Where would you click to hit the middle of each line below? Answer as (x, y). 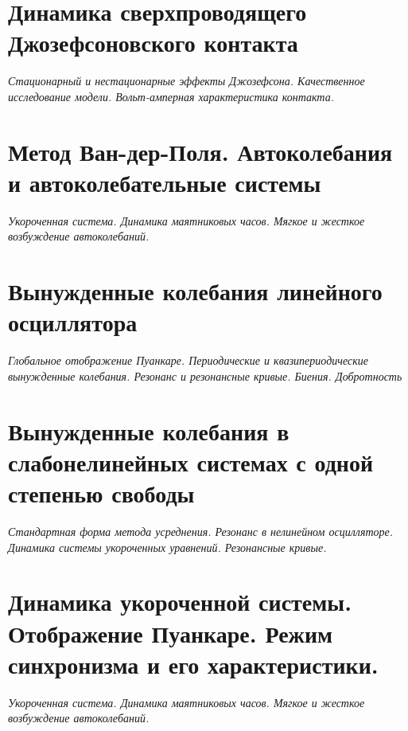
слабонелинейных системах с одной (191, 461)
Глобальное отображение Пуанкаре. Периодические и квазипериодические (188, 360)
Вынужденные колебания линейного (195, 291)
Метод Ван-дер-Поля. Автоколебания (200, 151)
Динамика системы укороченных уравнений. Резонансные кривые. (167, 547)
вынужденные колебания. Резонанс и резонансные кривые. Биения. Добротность (205, 375)
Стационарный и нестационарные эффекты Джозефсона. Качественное (187, 81)
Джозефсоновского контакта (153, 43)
